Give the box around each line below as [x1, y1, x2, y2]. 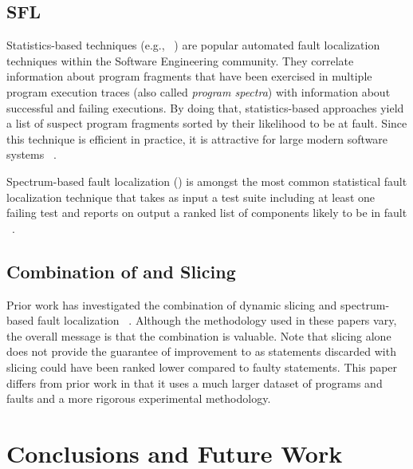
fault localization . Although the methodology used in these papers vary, [37, 312, 397, 329]
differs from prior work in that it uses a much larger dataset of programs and [6, 374, 383, 391]
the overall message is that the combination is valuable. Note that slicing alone [6, 327, 391, 344]
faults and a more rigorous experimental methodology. [6, 390, 271, 407]
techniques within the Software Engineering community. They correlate [6, 52, 354, 69]
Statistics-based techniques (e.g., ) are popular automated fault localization [6, 37, 380, 53]
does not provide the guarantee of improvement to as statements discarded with [6, 343, 396, 360]
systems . [6, 146, 57, 163]
